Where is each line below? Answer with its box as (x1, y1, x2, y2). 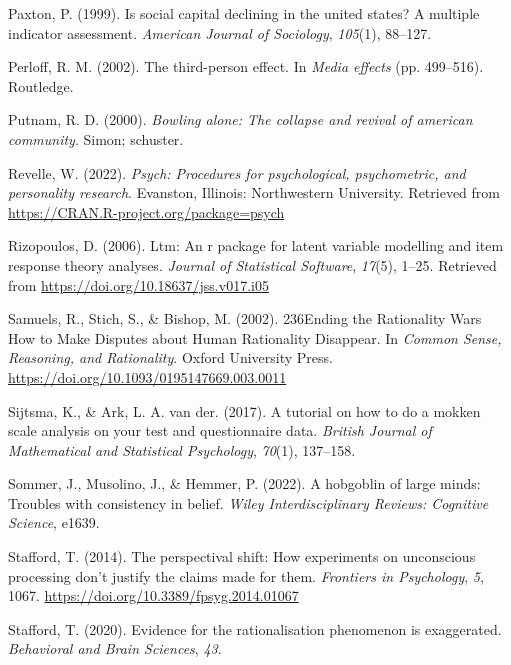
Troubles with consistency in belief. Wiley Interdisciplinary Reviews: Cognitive (8, 492, 489, 513)
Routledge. (8, 75, 74, 96)
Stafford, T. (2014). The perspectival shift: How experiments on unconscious (8, 546, 476, 567)
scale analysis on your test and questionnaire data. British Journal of (8, 420, 432, 441)
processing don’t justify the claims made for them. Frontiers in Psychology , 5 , (8, 565, 484, 586)
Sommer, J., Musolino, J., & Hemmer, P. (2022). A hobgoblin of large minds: (8, 473, 481, 494)
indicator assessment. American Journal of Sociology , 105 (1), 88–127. (8, 22, 432, 43)
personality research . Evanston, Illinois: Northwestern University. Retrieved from (8, 182, 500, 203)
